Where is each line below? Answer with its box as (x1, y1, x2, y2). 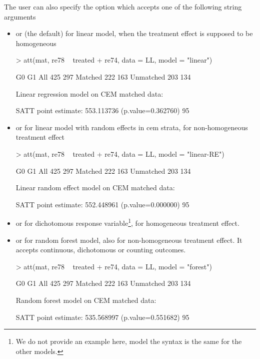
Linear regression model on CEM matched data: (15, 88, 163, 99)
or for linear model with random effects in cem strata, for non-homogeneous (15, 122, 248, 132)
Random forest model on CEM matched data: (15, 294, 156, 305)
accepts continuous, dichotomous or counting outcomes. (15, 244, 186, 255)
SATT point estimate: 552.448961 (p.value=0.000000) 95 (15, 199, 189, 209)
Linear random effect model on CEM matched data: (15, 182, 175, 193)
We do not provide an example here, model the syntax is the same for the (15, 336, 242, 346)
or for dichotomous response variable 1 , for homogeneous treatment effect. (15, 216, 239, 228)
